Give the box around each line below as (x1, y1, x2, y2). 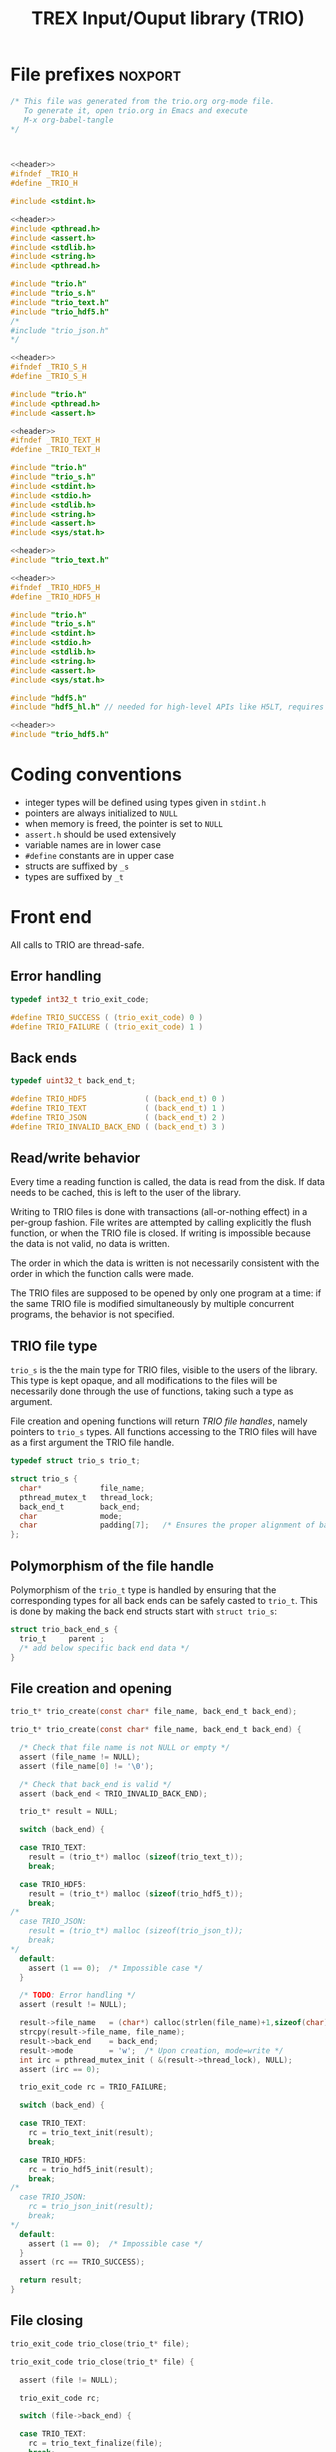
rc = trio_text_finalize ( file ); (28, 2438, 163, 2449)
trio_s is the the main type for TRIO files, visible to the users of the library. (10, 1364, 318, 1376)
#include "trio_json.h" (10, 325, 110, 336)
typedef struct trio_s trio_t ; (10, 1456, 141, 1466)
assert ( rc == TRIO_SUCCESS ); (19, 2257, 145, 2267)
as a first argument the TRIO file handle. (10, 1437, 175, 1449)
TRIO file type (10, 1337, 98, 1354)
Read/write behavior (10, 1149, 141, 1166)
